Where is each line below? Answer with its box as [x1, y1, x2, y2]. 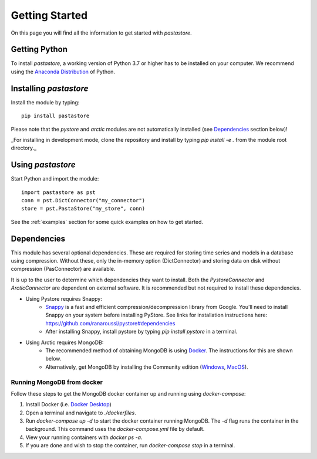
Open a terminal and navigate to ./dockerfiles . [25, 409, 136, 416]
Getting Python [11, 45, 68, 55]
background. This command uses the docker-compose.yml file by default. [25, 426, 205, 433]
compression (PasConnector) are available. [11, 266, 116, 273]
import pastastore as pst [21, 189, 96, 196]
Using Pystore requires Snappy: [25, 295, 103, 302]
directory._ [11, 144, 37, 152]
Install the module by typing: [11, 98, 80, 106]
